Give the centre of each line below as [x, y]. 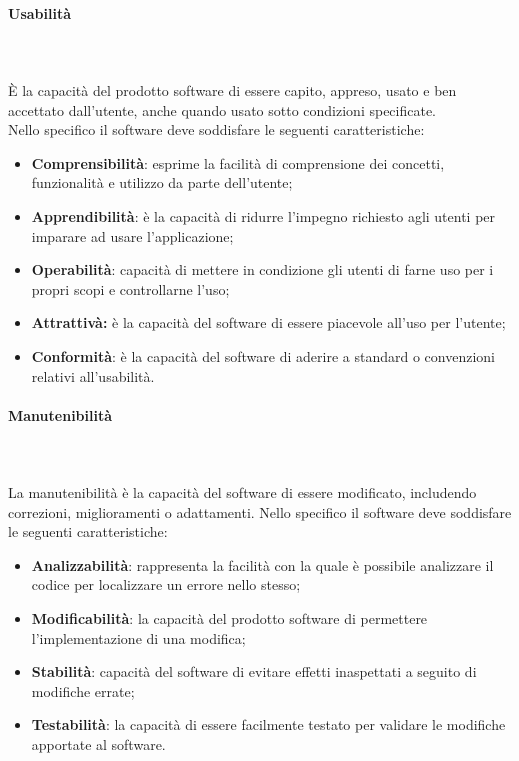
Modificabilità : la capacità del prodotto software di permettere [229, 618]
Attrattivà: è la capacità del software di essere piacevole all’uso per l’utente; [268, 322]
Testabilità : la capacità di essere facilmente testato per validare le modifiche [268, 724]
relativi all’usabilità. [93, 375]
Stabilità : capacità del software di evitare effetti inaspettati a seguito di [254, 671]
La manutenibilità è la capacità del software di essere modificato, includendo [242, 492]
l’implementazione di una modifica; [138, 637]
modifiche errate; [83, 690]
